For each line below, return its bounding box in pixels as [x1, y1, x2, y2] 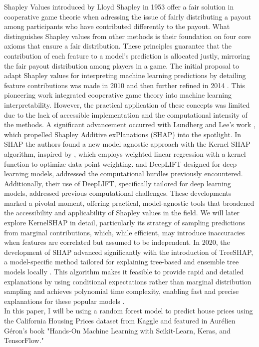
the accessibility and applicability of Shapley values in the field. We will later [4, 207, 240, 218]
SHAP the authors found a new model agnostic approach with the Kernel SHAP [4, 139, 251, 149]
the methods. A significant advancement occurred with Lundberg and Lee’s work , [4, 119, 256, 130]
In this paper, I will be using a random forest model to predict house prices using [4, 305, 253, 316]
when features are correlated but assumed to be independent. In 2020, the [4, 237, 230, 247]
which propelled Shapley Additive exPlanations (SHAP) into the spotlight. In [4, 129, 242, 139]
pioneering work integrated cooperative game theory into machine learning [4, 90, 232, 100]
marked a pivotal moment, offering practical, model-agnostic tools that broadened [4, 197, 255, 208]
